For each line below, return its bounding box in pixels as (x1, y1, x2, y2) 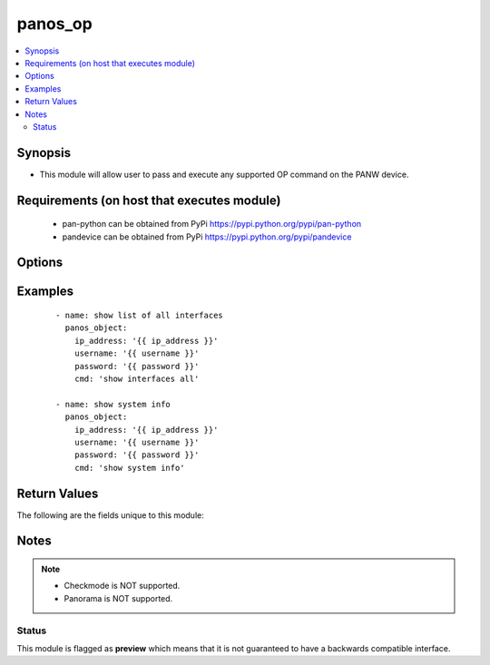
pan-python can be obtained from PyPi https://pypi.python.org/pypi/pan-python (62, 219, 362, 230)
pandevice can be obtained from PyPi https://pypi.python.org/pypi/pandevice (62, 231, 352, 242)
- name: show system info (55, 399, 171, 409)
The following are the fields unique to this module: (16, 509, 204, 521)
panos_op (16, 14, 93, 34)
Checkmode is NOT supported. (64, 581, 181, 592)
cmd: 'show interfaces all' (73, 373, 200, 384)
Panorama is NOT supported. (64, 592, 173, 603)
